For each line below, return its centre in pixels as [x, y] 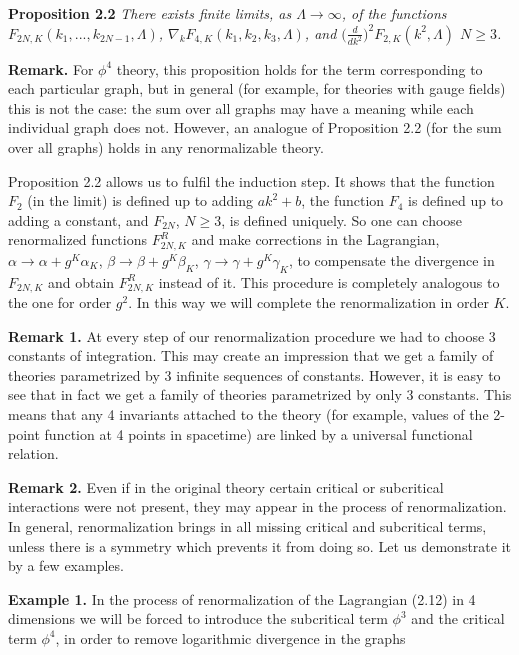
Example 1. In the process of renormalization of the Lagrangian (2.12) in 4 [242, 598]
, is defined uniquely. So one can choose [342, 219]
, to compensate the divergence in [391, 259]
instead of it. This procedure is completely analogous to [329, 281]
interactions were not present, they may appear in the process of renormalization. [257, 506]
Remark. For [51, 68]
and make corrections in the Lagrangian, [315, 239]
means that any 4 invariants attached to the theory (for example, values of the [248, 414]
